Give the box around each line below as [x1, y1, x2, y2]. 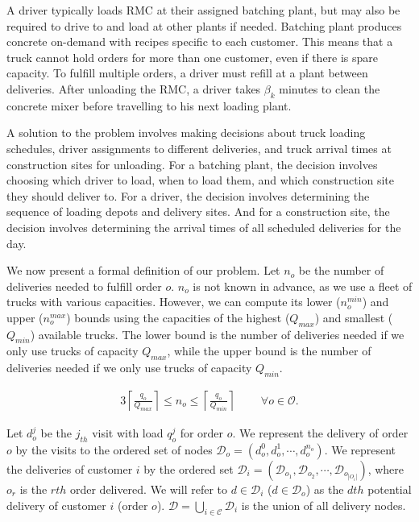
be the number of [298, 262, 384, 279]
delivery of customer [6, 496, 106, 513]
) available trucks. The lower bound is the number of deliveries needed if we [30, 325, 404, 342]
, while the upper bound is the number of [167, 342, 371, 359]
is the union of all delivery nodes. [241, 496, 406, 513]
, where [367, 460, 404, 477]
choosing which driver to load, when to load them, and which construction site [6, 172, 395, 188]
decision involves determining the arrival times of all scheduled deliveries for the [6, 218, 401, 235]
